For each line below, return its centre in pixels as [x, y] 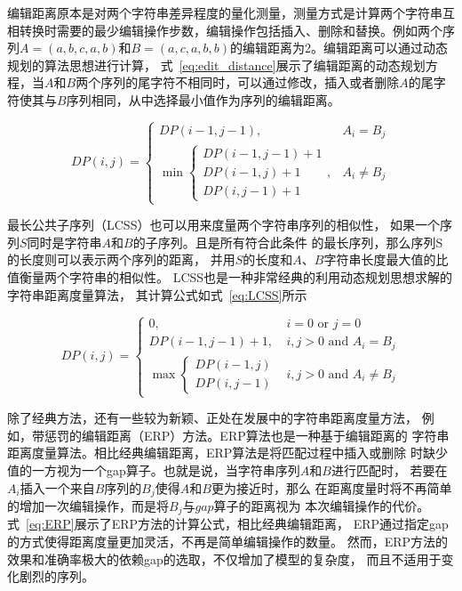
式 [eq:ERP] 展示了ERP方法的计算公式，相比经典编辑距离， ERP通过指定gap [228, 524]
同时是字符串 [64, 242]
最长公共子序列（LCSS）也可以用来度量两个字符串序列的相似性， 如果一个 [224, 225]
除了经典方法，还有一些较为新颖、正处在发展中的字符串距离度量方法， [212, 418]
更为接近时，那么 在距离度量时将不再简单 [331, 487]
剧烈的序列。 [56, 576]
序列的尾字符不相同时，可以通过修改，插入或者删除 [250, 82]
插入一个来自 [57, 487]
